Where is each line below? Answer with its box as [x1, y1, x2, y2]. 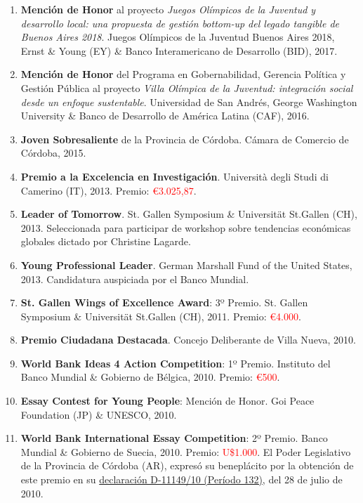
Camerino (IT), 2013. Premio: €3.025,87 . [20, 183, 197, 197]
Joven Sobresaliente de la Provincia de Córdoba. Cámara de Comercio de [20, 131, 349, 146]
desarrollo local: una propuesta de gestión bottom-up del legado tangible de [20, 15, 340, 30]
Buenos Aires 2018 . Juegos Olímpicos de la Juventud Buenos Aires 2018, [20, 30, 335, 44]
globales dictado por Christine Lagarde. [20, 234, 191, 249]
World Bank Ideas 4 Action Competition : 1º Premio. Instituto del [20, 355, 331, 370]
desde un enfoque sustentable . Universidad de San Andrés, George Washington [20, 94, 357, 109]
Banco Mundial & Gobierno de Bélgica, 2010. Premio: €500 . [20, 370, 280, 384]
